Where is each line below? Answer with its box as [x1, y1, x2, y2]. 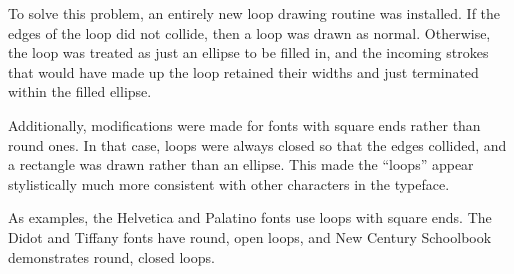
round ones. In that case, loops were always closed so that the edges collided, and [8, 134, 507, 155]
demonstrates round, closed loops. [8, 246, 215, 267]
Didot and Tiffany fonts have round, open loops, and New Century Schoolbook [8, 226, 492, 247]
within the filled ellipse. [8, 81, 152, 102]
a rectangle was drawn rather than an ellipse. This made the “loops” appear [8, 154, 474, 175]
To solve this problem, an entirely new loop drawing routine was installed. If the [8, 3, 501, 23]
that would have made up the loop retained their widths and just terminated [8, 61, 479, 82]
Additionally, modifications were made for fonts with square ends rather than [8, 114, 481, 135]
